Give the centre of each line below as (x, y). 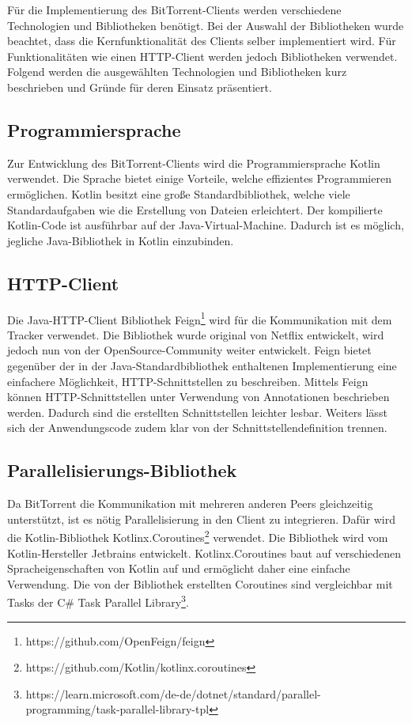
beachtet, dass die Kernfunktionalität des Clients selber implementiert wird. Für (202, 41)
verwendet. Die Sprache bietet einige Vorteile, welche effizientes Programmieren (199, 178)
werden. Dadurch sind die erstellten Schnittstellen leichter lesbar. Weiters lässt (197, 412)
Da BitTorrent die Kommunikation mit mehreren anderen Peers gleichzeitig (190, 503)
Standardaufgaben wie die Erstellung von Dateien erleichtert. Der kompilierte (195, 209)
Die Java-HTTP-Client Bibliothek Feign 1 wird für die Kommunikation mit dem (200, 318)
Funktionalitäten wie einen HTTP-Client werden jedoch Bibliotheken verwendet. (202, 56)
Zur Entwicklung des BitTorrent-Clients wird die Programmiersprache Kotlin (194, 163)
